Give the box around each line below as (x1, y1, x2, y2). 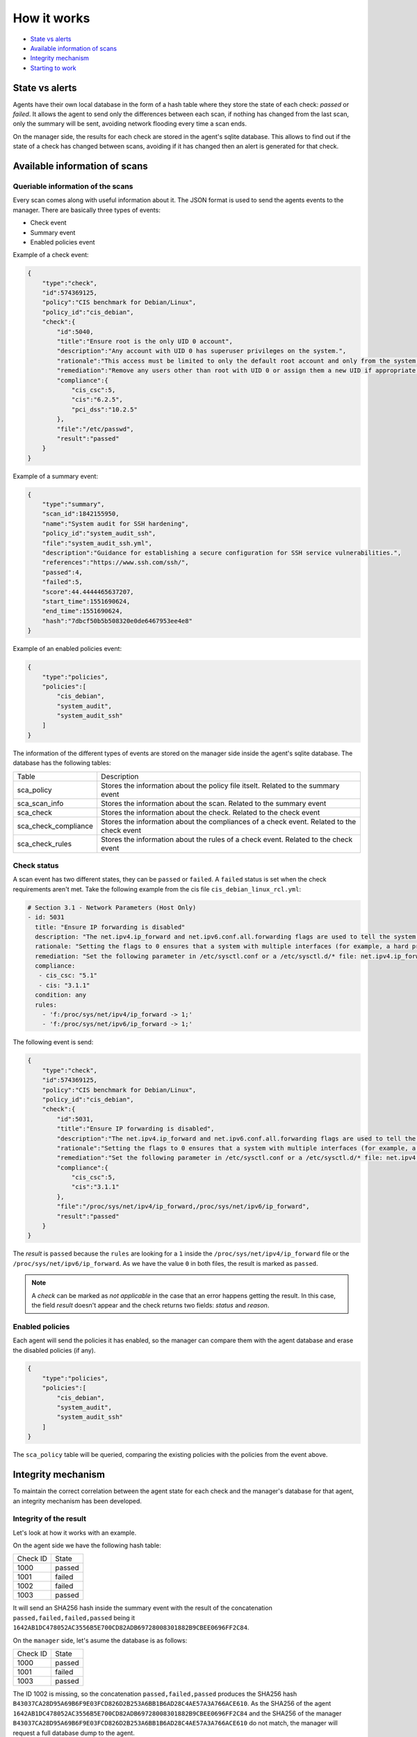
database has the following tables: (13, 759, 111, 767)
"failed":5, (42, 578, 83, 586)
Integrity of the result (13, 1514, 87, 1524)
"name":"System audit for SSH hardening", (42, 520, 189, 527)
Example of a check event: (13, 251, 90, 259)
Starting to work (30, 63, 76, 72)
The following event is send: (13, 1038, 94, 1046)
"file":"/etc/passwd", (56, 425, 135, 433)
